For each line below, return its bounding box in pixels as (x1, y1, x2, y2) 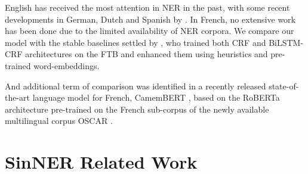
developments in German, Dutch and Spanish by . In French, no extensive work (5, 13, 295, 25)
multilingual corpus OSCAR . (5, 114, 113, 127)
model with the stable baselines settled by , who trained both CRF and (5, 36, 266, 48)
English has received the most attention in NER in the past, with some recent (5, 1, 290, 13)
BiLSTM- (269, 36, 304, 48)
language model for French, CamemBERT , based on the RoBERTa (32, 91, 280, 104)
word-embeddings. (33, 59, 100, 72)
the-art (5, 91, 30, 104)
